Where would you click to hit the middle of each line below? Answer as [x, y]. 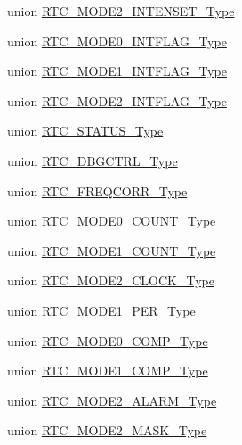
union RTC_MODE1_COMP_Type [108, 371]
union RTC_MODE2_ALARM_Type [112, 400]
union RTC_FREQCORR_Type [97, 190]
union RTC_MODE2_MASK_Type [107, 430]
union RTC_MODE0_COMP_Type [108, 340]
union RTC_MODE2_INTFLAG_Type [117, 100]
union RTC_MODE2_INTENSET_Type [121, 11]
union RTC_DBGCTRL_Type [93, 160]
